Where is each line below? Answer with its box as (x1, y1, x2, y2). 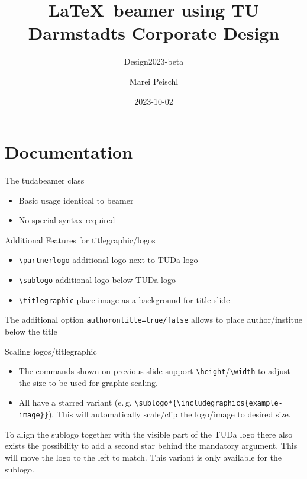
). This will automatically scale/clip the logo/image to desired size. (48, 408, 291, 420)
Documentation (5, 140, 133, 164)
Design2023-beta (124, 55, 184, 67)
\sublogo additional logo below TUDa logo (18, 274, 176, 286)
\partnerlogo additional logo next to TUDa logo (18, 253, 198, 266)
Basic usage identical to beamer (18, 194, 134, 206)
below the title (5, 325, 57, 337)
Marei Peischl (129, 75, 179, 87)
